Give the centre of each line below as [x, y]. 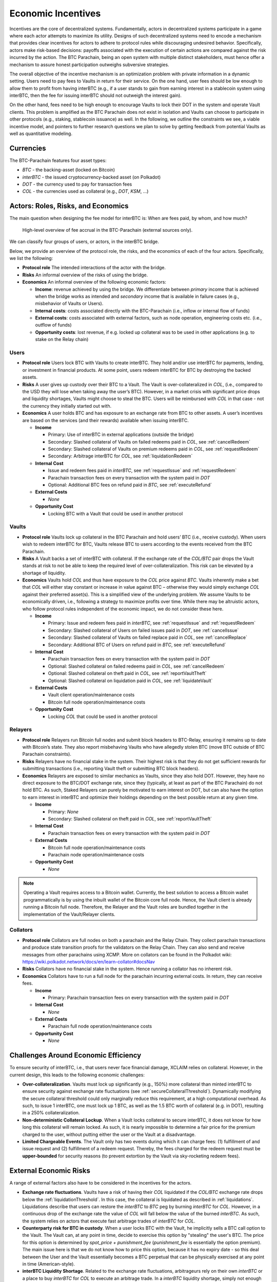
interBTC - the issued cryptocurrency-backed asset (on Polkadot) [92, 177]
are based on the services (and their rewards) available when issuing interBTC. [106, 420]
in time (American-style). [49, 1264]
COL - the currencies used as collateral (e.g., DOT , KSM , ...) [85, 191]
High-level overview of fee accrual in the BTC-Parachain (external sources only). [107, 230]
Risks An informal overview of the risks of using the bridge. [85, 275]
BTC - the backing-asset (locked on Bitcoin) [69, 170]
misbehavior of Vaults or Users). [69, 304]
